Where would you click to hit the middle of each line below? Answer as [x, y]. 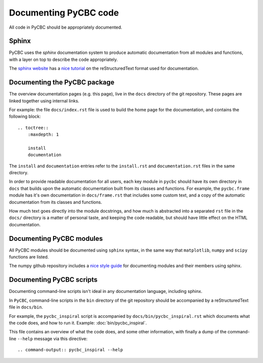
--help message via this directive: [52, 339]
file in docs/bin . [26, 307]
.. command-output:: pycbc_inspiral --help [70, 350]
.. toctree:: [33, 127]
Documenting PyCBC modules [56, 238]
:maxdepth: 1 [43, 135]
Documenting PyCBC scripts [53, 280]
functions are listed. [29, 257]
